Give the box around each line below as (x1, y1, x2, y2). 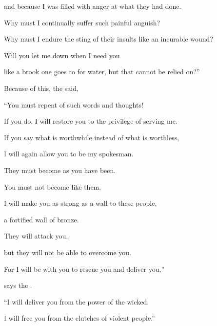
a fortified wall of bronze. (4, 214, 79, 224)
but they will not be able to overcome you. (4, 247, 131, 257)
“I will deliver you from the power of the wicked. (4, 296, 149, 306)
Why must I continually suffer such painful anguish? (4, 17, 160, 27)
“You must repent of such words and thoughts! (4, 99, 143, 109)
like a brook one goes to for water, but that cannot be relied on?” (4, 66, 200, 77)
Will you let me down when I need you (4, 50, 120, 60)
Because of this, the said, (4, 83, 79, 93)
